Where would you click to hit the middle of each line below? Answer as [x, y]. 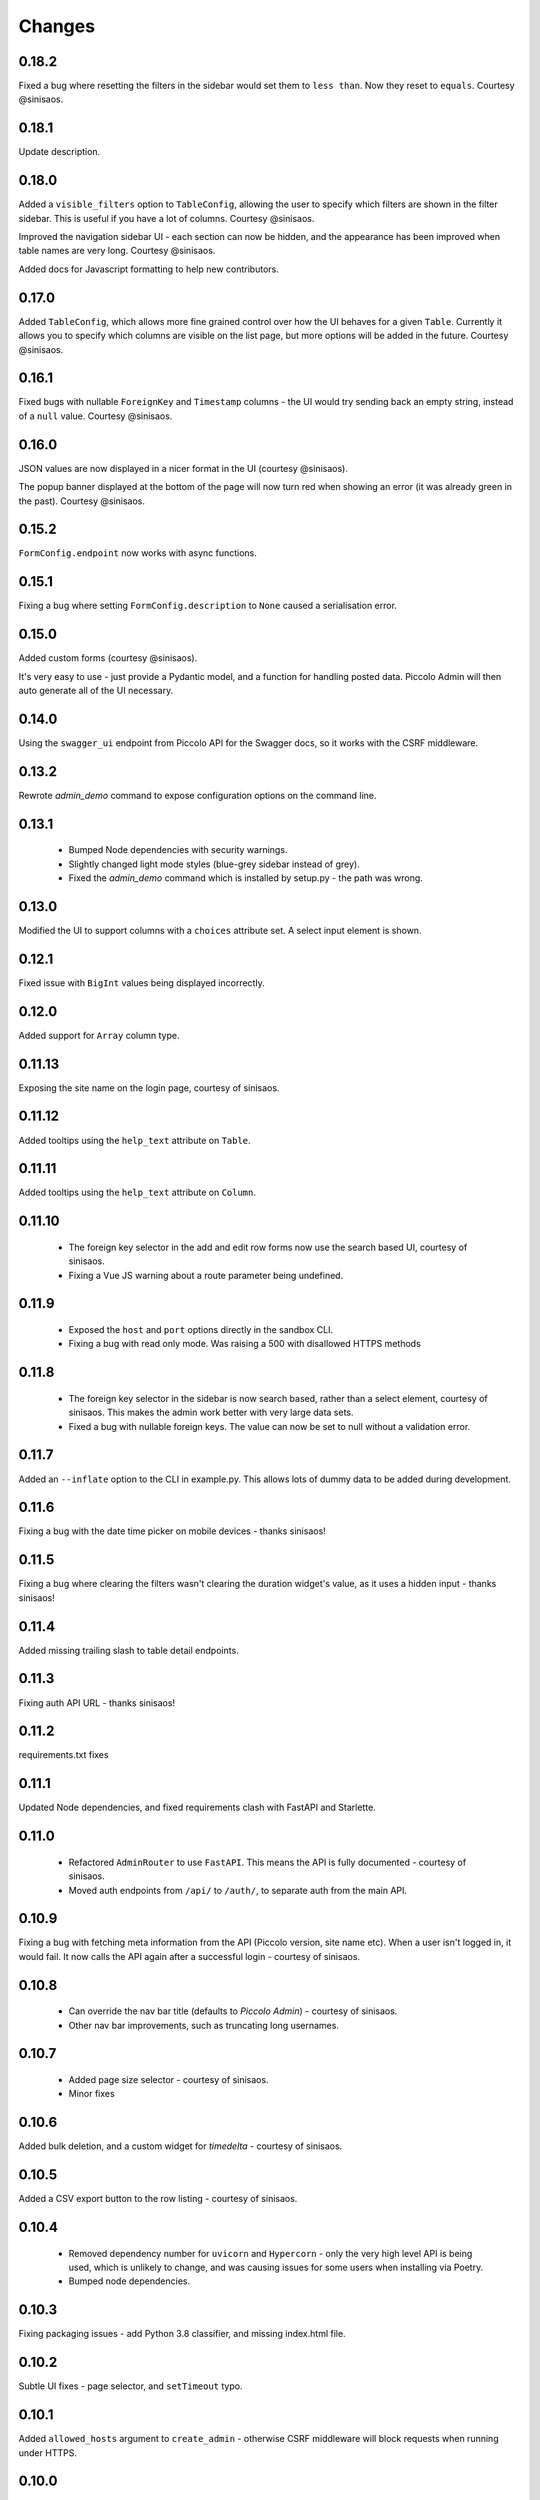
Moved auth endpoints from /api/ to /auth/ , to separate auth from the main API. [238, 1890]
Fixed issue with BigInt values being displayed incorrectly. [141, 982]
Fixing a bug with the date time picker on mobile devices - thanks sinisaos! [172, 1531]
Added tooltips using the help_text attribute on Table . [134, 1140]
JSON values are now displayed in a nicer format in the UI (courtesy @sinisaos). [183, 468]
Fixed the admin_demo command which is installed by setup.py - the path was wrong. [246, 878]
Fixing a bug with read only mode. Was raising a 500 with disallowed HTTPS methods [245, 1344]
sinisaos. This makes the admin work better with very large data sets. [211, 1412]
